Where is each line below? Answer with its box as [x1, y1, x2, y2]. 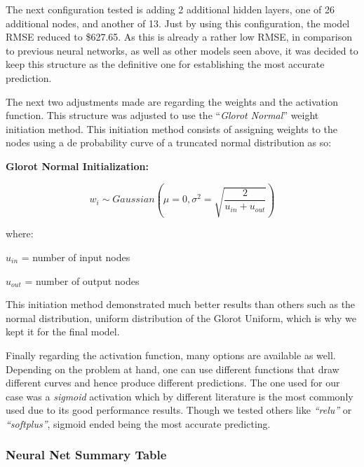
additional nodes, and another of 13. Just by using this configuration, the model [6, 15, 350, 30]
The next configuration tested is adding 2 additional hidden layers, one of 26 [6, 2, 335, 16]
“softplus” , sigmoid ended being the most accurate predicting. [6, 416, 271, 431]
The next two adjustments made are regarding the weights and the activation [6, 94, 338, 109]
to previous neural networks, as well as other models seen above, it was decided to [6, 43, 358, 57]
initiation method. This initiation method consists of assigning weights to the [6, 121, 338, 136]
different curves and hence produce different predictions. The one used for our [6, 375, 340, 390]
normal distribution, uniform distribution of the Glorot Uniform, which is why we [6, 310, 356, 325]
